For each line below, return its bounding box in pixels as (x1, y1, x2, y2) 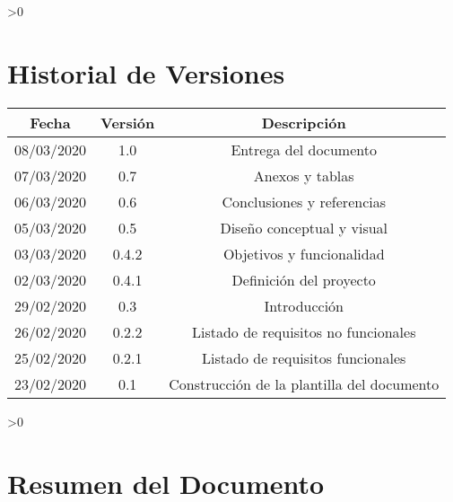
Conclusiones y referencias (222, 190, 386, 212)
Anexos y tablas (253, 164, 354, 186)
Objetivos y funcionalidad (222, 242, 385, 264)
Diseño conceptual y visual (220, 216, 388, 238)
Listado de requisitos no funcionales (191, 321, 416, 342)
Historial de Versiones (7, 54, 285, 91)
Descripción (261, 111, 346, 133)
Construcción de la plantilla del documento (169, 373, 440, 394)
